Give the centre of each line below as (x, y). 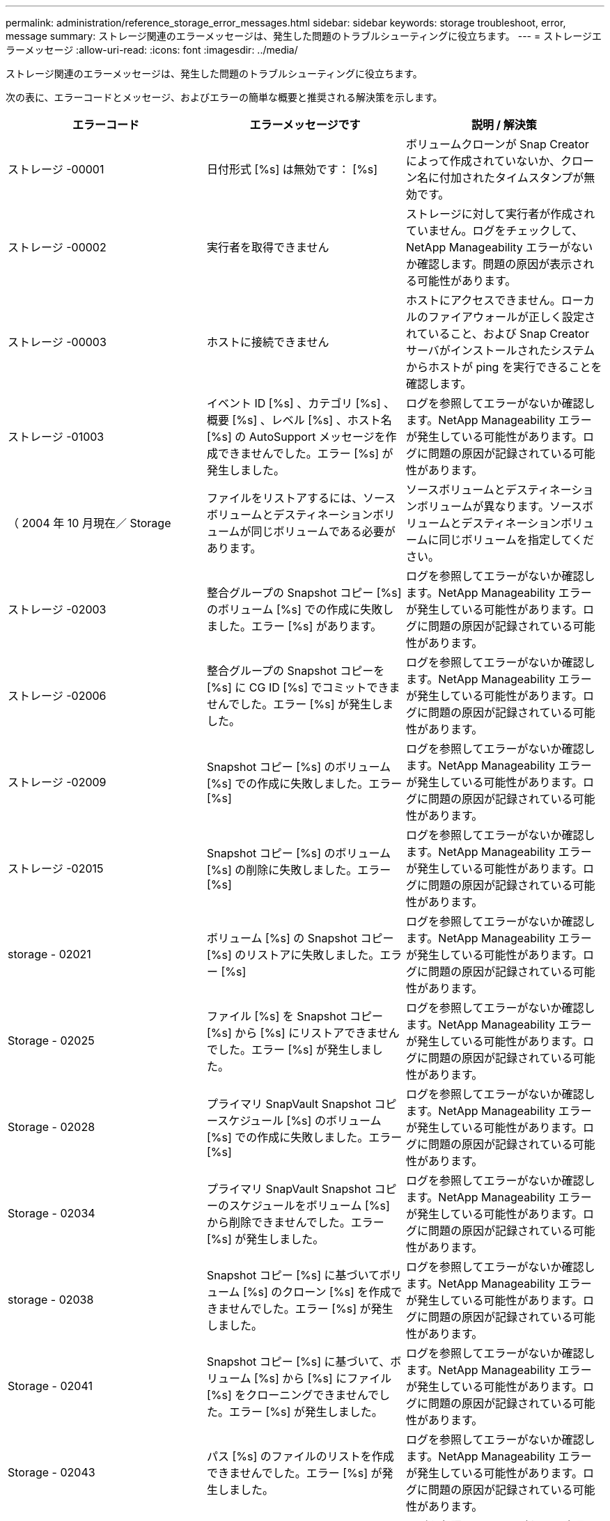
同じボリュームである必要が (323, 531)
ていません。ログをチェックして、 (494, 231)
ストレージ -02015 (56, 868)
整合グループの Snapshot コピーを (296, 671)
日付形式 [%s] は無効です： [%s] (292, 169)
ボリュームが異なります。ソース (500, 506)
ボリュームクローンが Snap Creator (497, 144)
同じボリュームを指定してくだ (517, 540)
